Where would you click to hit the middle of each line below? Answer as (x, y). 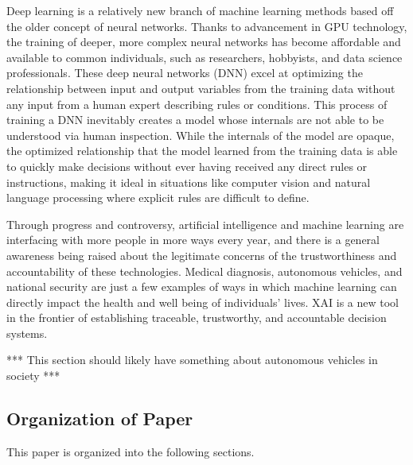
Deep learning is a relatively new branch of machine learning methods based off (200, 10)
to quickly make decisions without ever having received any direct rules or (187, 166)
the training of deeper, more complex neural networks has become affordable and (204, 42)
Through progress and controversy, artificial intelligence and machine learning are (205, 224)
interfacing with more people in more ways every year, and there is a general (193, 240)
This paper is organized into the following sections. (131, 451)
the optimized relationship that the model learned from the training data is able (202, 151)
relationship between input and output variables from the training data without (201, 88)
